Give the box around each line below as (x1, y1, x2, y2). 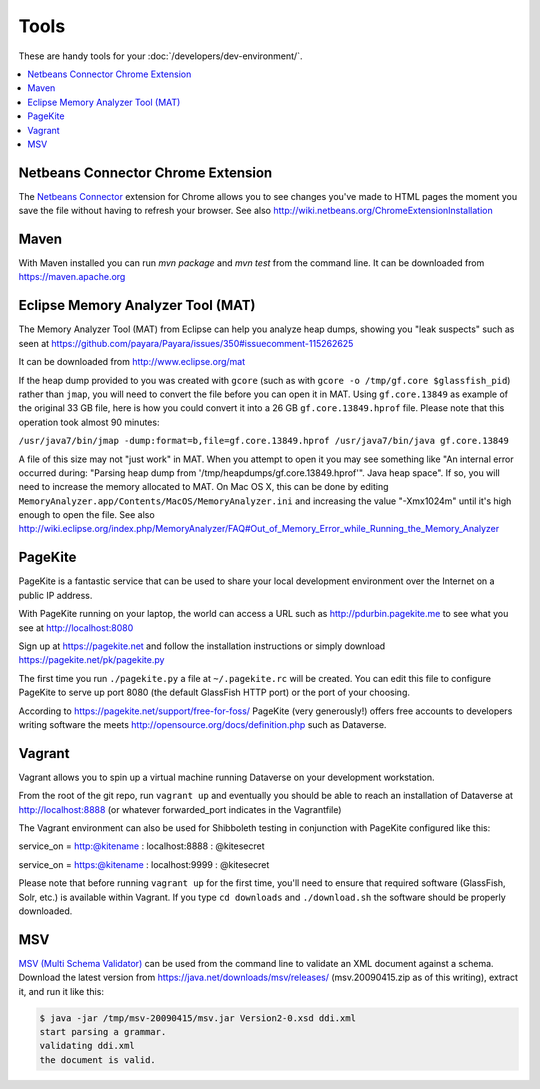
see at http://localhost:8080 (18, 621, 134, 634)
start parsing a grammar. (39, 1026, 167, 1037)
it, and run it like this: (18, 985, 105, 997)
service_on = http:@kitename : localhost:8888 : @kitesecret (18, 840, 265, 852)
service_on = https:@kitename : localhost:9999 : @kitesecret (18, 858, 270, 870)
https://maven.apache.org (18, 271, 126, 283)
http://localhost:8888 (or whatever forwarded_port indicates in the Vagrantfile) (18, 803, 342, 815)
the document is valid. (39, 1054, 157, 1065)
